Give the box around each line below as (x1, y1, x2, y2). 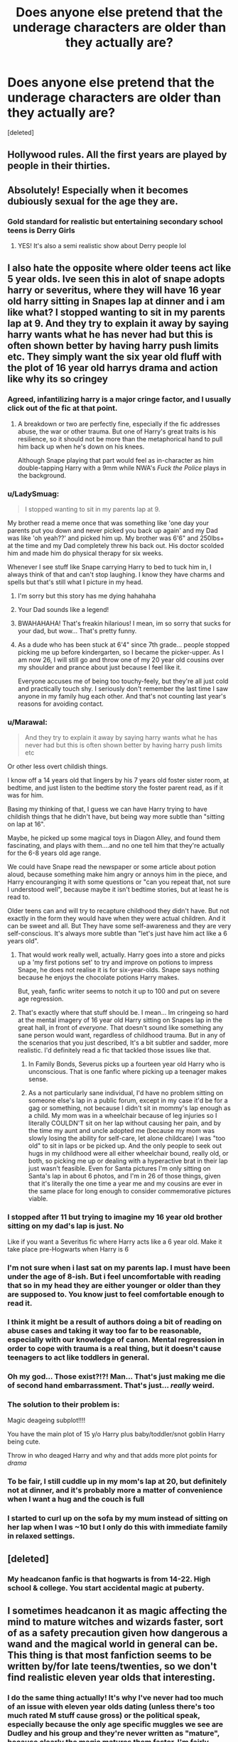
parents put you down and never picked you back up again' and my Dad (7, 527, 218, 534)
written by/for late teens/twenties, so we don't (7, 1660, 217, 1672)
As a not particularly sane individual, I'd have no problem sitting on (28, 1089, 224, 1097)
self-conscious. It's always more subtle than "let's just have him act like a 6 (7, 929, 227, 938)
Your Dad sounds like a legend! (17, 606, 109, 613)
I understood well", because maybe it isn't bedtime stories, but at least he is (7, 886, 229, 894)
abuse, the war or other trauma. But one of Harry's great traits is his (17, 427, 217, 436)
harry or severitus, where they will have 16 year (7, 284, 222, 296)
